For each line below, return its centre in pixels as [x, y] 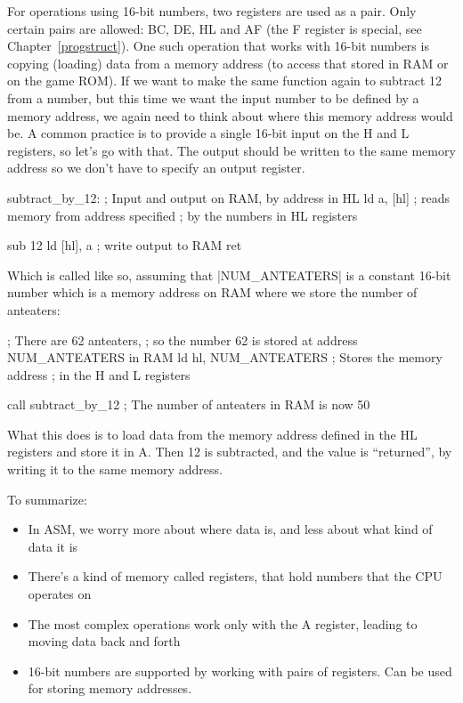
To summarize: [47, 499]
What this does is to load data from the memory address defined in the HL [212, 434]
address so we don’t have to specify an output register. [156, 168]
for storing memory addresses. [110, 688]
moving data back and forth [104, 641]
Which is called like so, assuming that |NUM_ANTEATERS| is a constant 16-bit [229, 275]
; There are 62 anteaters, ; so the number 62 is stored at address [183, 339]
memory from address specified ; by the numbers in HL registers [183, 215]
